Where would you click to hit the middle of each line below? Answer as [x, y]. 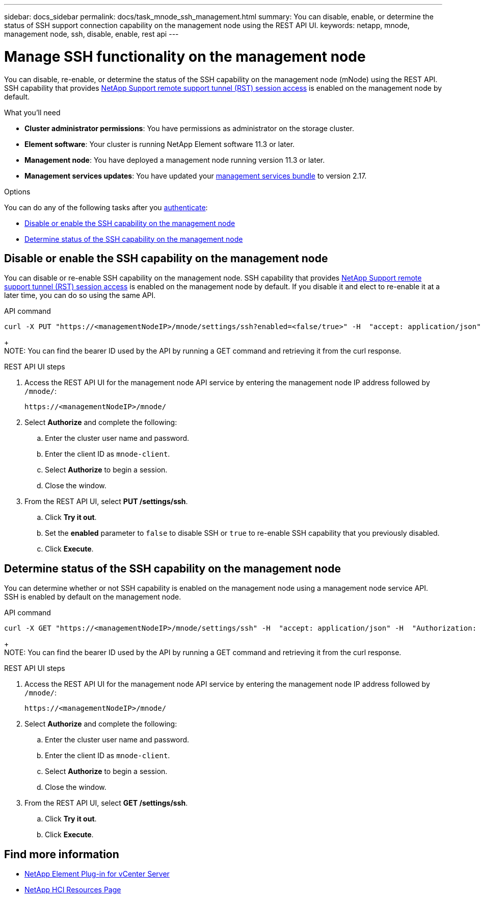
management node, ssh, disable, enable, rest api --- [91, 34]
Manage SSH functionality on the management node [185, 56]
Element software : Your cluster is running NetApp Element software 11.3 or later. [160, 144]
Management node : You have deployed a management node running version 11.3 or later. [175, 160]
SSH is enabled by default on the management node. [93, 597]
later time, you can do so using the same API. [80, 295]
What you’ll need [32, 112]
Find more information [62, 854]
